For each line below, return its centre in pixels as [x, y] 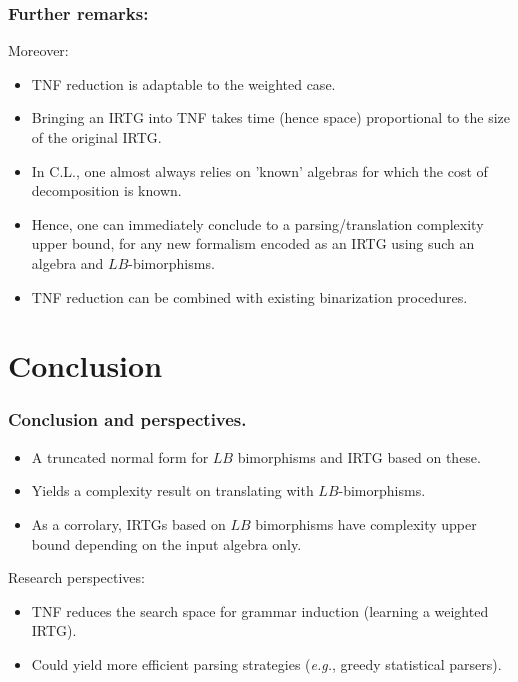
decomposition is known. [106, 190]
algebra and [67, 262]
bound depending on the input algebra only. [166, 543]
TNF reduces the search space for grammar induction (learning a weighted [260, 610]
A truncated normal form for [120, 456]
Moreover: [38, 50]
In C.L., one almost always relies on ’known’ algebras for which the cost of [259, 170]
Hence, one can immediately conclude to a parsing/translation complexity [257, 223]
